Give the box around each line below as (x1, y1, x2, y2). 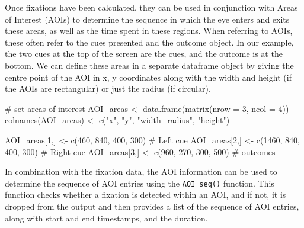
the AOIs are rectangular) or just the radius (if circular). (5, 82, 211, 95)
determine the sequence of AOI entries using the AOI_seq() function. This (5, 176, 274, 189)
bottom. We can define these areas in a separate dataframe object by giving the (5, 59, 294, 71)
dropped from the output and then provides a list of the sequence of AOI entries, (5, 200, 299, 212)
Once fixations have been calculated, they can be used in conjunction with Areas (5, 1, 298, 13)
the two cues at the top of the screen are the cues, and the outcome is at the (5, 47, 283, 60)
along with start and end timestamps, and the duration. (5, 211, 208, 224)
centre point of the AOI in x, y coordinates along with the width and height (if (5, 70, 292, 83)
